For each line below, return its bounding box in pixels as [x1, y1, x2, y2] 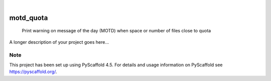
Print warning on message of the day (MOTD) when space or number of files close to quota [22, 28, 211, 34]
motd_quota [9, 13, 48, 22]
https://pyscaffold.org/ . [9, 69, 57, 75]
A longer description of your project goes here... [9, 39, 109, 45]
